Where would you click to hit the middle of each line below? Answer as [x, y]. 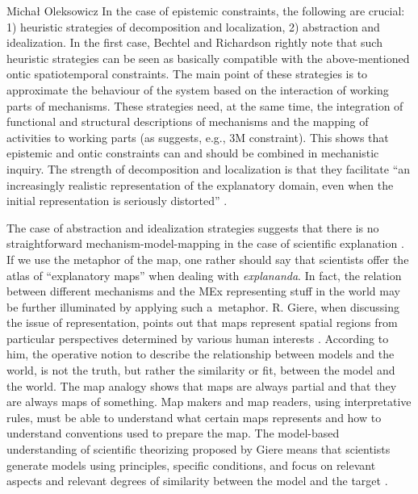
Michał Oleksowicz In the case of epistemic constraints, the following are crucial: [206, 10]
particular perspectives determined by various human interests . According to [198, 338]
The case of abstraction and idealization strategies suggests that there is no [193, 227]
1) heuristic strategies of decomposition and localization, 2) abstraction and [193, 26]
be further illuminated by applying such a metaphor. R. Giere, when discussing [203, 306]
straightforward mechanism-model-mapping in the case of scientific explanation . [205, 243]
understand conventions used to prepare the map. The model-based [173, 433]
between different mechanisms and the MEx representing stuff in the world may [203, 291]
